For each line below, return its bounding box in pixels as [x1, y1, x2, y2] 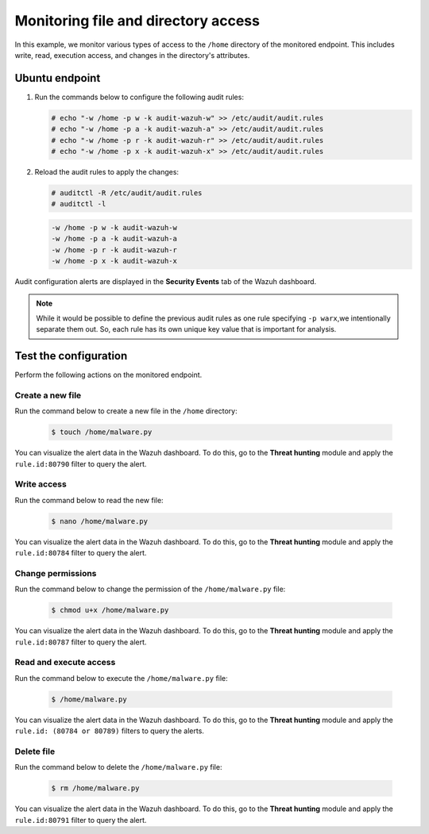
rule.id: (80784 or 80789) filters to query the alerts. [14, 726, 204, 736]
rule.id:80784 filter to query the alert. [14, 548, 147, 558]
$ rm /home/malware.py [51, 784, 140, 793]
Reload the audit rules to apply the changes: [34, 167, 179, 176]
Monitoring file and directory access [14, 12, 260, 29]
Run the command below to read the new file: [14, 495, 164, 505]
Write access [14, 478, 67, 490]
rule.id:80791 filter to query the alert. [14, 815, 147, 824]
